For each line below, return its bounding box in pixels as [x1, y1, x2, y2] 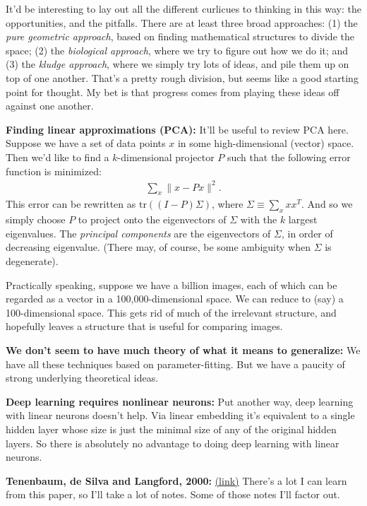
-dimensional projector [117, 149, 215, 164]
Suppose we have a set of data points [6, 136, 166, 151]
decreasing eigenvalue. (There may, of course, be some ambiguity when [6, 240, 311, 254]
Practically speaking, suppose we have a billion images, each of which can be [6, 277, 337, 292]
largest [288, 212, 318, 227]
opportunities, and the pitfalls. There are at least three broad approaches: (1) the [6, 15, 358, 30]
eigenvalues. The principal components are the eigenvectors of [6, 225, 271, 240]
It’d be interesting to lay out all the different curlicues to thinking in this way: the [6, 1, 361, 16]
